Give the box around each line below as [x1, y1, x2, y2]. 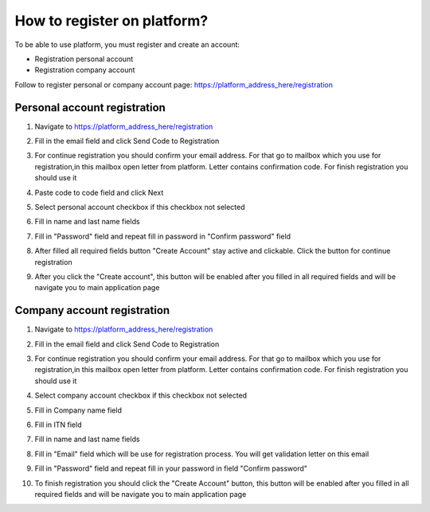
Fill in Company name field [34, 405, 123, 415]
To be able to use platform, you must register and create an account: [14, 40, 240, 49]
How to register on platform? [14, 12, 209, 29]
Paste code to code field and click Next [34, 188, 164, 197]
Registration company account [34, 65, 135, 75]
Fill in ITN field [34, 420, 82, 429]
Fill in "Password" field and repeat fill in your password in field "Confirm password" [34, 464, 308, 473]
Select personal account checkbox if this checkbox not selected [34, 202, 246, 211]
